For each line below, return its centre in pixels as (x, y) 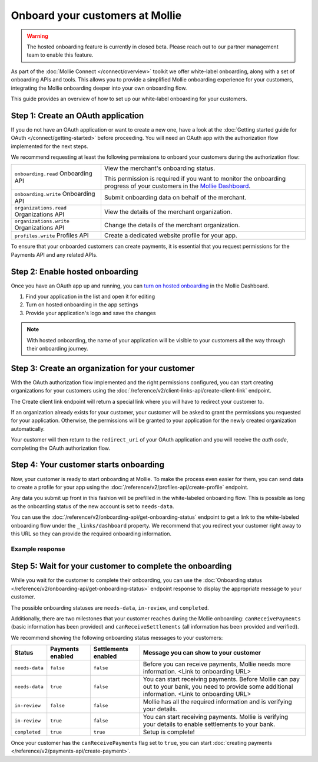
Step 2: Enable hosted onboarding (74, 272)
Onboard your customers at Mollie (96, 15)
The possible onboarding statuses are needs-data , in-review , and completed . (110, 607)
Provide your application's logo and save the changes (91, 313)
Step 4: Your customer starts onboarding (88, 465)
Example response (38, 549)
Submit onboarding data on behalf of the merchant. (175, 198)
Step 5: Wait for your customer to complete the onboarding (121, 566)
